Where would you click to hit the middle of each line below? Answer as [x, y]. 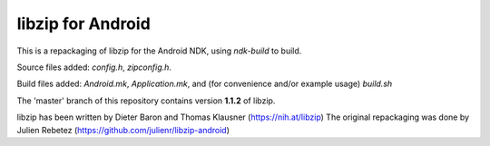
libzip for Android [84, 24]
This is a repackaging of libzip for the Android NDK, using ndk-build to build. [159, 51]
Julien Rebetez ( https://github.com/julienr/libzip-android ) [123, 130]
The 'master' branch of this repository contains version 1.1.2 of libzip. [146, 101]
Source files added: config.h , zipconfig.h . [94, 67]
